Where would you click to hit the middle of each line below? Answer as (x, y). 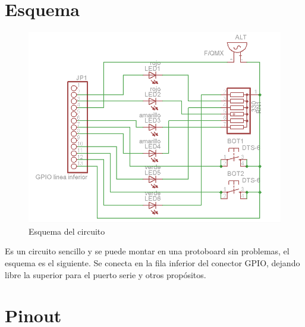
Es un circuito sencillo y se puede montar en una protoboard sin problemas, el (147, 251)
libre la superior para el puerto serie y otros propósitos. (106, 274)
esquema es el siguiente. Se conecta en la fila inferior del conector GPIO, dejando (152, 263)
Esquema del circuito (67, 231)
